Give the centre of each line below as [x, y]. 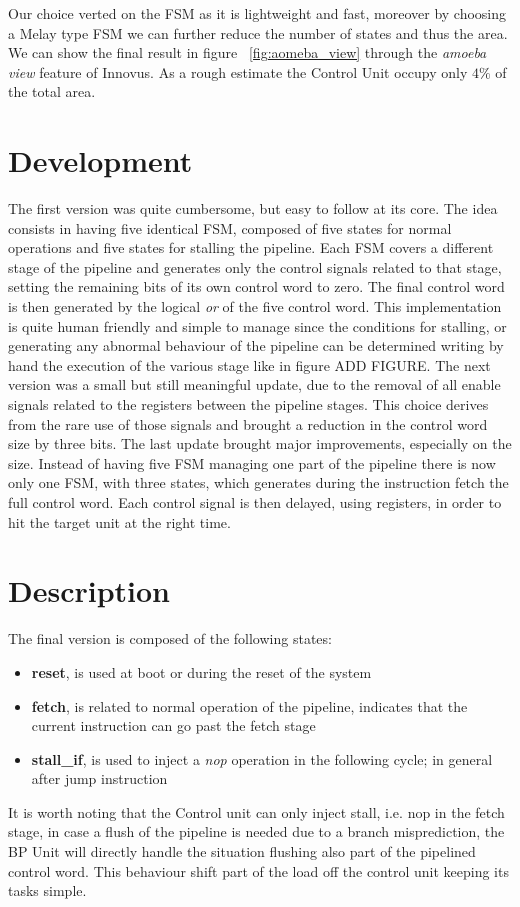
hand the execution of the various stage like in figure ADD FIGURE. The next [249, 364]
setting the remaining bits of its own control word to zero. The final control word [256, 286]
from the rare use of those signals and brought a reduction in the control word [248, 423]
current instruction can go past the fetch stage [173, 725]
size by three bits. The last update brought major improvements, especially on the [260, 443]
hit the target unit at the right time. [119, 521]
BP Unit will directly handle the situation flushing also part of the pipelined [242, 851]
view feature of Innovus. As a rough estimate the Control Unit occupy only [238, 71]
